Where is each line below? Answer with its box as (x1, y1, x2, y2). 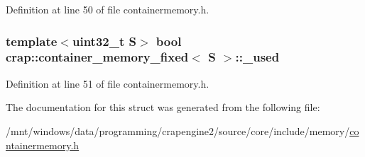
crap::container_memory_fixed (6, 48, 189, 66)
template (6, 32, 58, 50)
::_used (235, 48, 280, 66)
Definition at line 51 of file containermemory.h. (6, 76, 209, 91)
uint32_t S (72, 32, 136, 50)
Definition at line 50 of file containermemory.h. (6, 2, 209, 16)
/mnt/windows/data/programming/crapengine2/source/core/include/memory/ (6, 123, 350, 138)
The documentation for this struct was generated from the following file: (6, 100, 320, 115)
